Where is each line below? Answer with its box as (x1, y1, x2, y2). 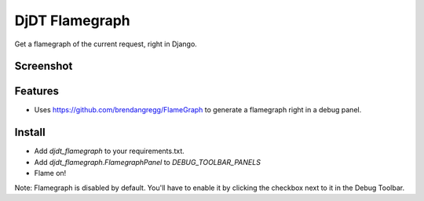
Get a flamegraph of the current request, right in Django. (14, 39, 198, 49)
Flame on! (34, 169, 67, 178)
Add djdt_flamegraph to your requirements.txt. (34, 146, 185, 156)
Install (14, 126, 46, 139)
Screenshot (14, 60, 73, 73)
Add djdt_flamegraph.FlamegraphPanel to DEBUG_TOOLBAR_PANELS (34, 157, 261, 166)
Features (14, 85, 59, 98)
